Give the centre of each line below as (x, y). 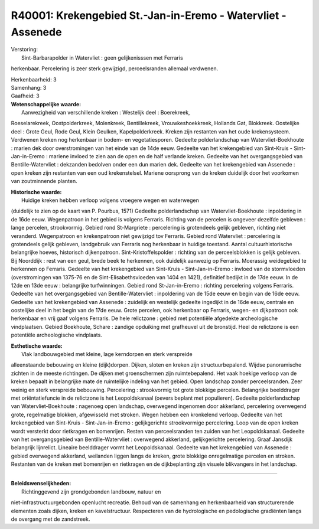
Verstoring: (25, 50)
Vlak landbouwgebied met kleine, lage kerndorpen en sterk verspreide (107, 354)
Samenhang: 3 (29, 87)
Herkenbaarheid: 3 (34, 79)
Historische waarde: (36, 192)
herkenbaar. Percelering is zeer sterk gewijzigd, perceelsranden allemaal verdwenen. (115, 68)
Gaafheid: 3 (25, 96)
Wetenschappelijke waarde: (46, 104)
